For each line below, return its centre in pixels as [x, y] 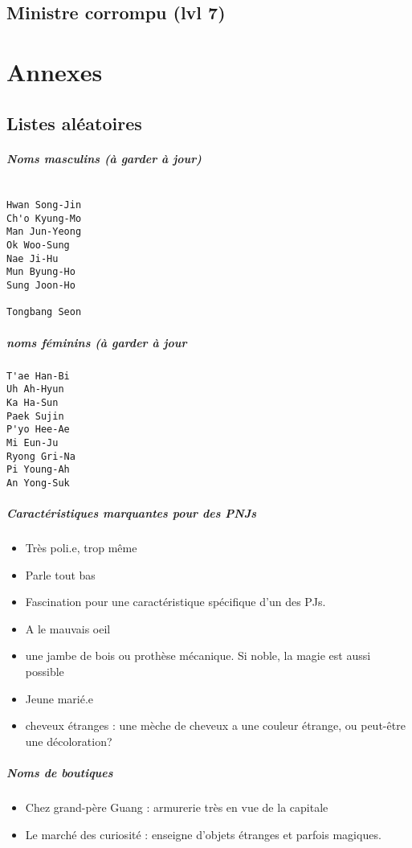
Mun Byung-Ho [41, 272]
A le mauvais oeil [68, 628]
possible [45, 672]
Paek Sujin [35, 416]
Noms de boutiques [60, 773]
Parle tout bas [60, 574]
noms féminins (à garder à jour [97, 342]
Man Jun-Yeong [44, 232]
